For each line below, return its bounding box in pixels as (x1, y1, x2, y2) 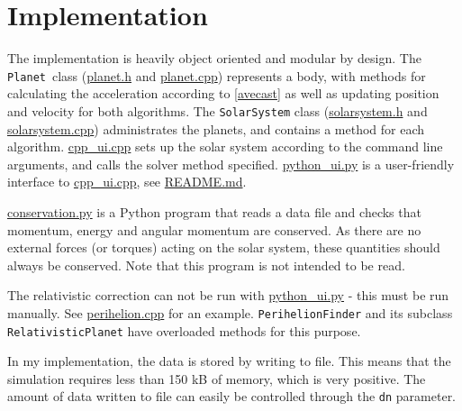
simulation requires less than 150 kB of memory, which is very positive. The (7, 369, 426, 388)
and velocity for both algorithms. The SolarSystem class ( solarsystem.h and (7, 101, 428, 120)
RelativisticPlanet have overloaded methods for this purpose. (7, 321, 361, 340)
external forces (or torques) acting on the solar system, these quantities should (7, 238, 440, 257)
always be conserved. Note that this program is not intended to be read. (7, 255, 405, 274)
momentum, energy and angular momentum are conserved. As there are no (7, 220, 421, 239)
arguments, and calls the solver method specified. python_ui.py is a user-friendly (7, 154, 455, 173)
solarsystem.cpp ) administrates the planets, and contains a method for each (7, 119, 425, 138)
